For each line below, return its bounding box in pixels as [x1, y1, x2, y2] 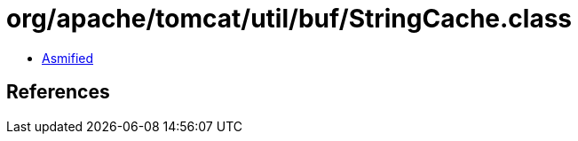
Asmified [42, 50, 94, 66]
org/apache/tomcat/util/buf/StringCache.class [6, 4, 573, 34]
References [6, 81, 110, 104]
